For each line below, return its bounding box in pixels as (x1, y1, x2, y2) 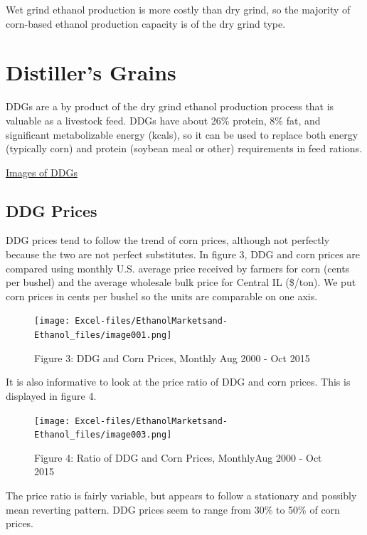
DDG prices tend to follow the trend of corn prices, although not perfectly (6, 233, 330, 248)
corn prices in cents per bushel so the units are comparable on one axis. (6, 288, 318, 303)
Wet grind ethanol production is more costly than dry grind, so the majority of (6, 2, 351, 16)
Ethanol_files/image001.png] (34, 330, 172, 341)
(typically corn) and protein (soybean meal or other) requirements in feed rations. (6, 141, 363, 156)
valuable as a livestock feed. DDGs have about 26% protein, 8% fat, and (6, 112, 321, 127)
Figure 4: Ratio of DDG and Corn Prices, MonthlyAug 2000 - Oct (34, 450, 322, 465)
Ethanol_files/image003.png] (34, 430, 172, 440)
